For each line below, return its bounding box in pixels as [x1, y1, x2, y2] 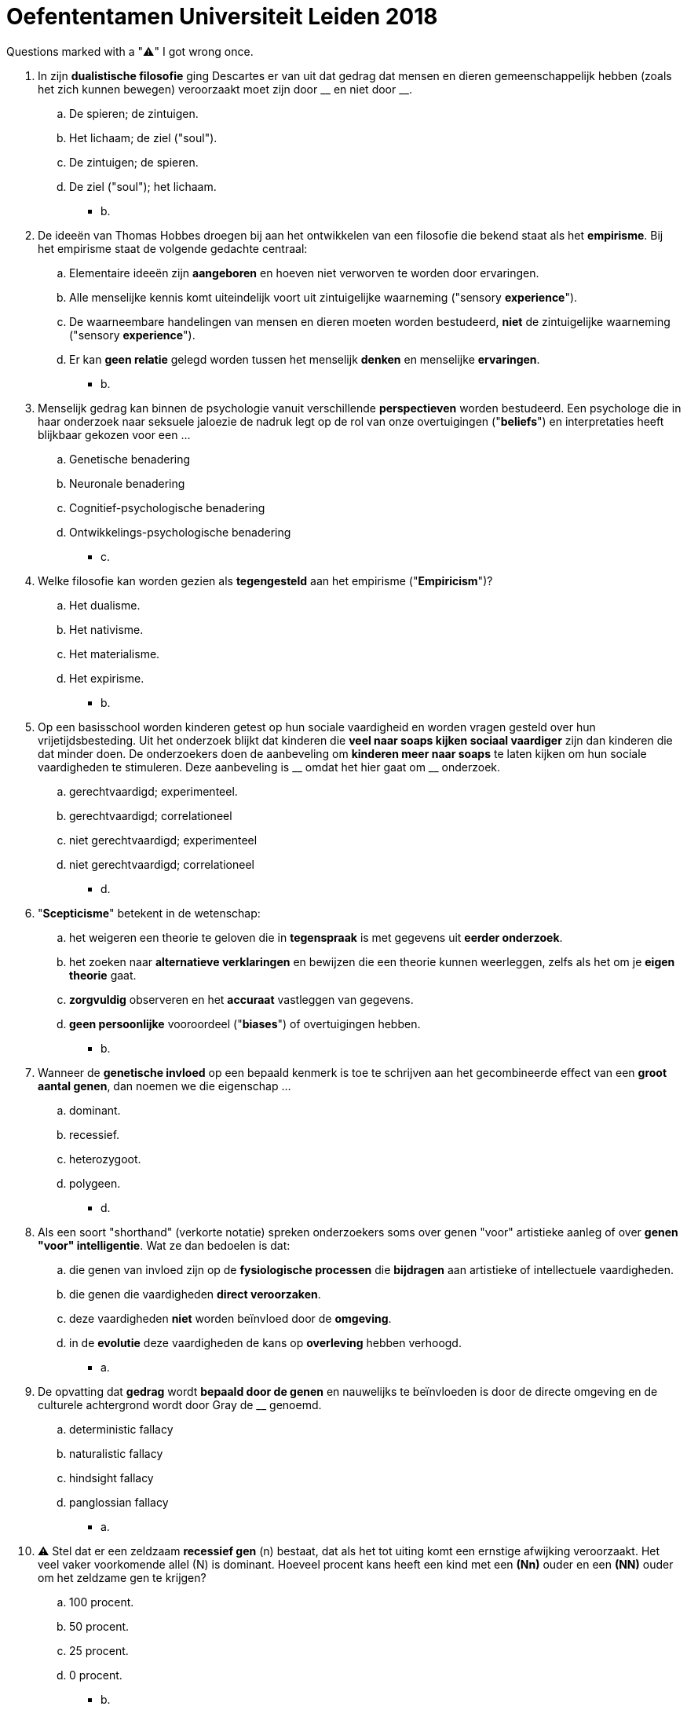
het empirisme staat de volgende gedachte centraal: [38, 241, 308, 255]
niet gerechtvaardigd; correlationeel [69, 857, 254, 871]
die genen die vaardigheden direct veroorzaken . [69, 1287, 321, 1301]
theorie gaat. [69, 968, 137, 982]
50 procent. [69, 1619, 130, 1633]
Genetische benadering [69, 452, 191, 466]
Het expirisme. [69, 671, 144, 685]
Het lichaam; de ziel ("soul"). [69, 130, 217, 145]
